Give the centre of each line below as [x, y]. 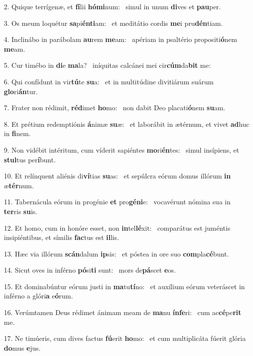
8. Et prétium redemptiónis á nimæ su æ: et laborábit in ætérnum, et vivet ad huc [127, 124]
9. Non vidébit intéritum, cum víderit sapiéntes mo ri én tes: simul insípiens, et [122, 149]
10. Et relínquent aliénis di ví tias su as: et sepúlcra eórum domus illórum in [117, 176]
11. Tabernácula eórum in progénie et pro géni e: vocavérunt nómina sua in [117, 202]
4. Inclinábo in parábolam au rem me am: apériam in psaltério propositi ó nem [121, 39]
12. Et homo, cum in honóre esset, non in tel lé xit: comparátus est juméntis [117, 227]
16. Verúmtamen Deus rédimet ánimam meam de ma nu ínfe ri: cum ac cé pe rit [123, 312]
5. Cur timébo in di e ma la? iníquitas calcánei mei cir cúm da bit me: [107, 65]
